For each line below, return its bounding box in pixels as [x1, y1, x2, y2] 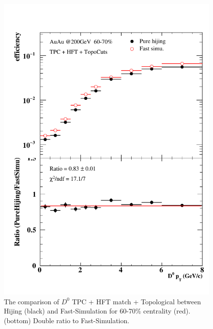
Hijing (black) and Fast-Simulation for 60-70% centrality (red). [4, 306, 191, 316]
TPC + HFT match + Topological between [72, 296, 201, 306]
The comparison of [4, 296, 60, 306]
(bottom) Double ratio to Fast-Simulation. [4, 315, 130, 325]
